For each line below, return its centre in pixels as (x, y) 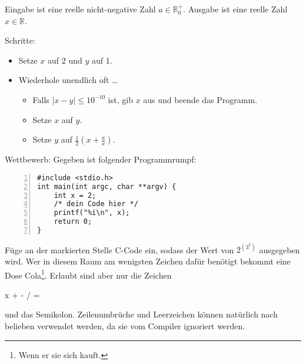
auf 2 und (65, 60)
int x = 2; (75, 195)
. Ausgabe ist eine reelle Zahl (235, 9)
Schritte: (20, 40)
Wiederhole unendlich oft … (68, 80)
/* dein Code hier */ (96, 204)
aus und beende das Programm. (200, 99)
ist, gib (120, 99)
